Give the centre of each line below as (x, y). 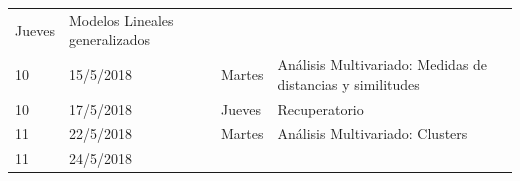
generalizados (109, 39)
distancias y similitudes (348, 83)
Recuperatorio (320, 108)
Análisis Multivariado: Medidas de (382, 64)
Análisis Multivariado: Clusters (372, 133)
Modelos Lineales (121, 19)
